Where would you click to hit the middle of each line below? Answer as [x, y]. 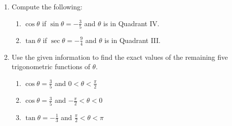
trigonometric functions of [51, 66]
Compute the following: [47, 6]
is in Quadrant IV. [131, 23]
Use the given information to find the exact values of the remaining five [120, 57]
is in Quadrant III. [133, 40]
